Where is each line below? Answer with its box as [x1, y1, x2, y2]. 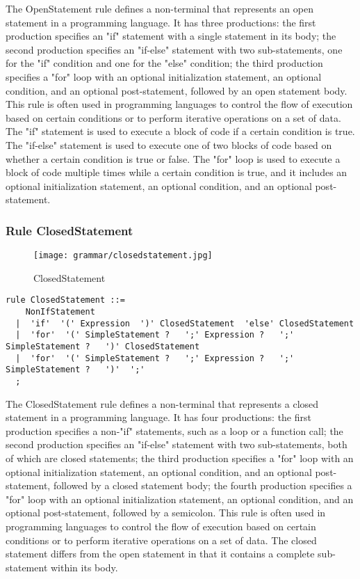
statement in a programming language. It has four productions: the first [6, 410, 311, 425]
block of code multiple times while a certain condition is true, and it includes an [6, 165, 347, 180]
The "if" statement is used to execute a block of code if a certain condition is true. [6, 124, 355, 138]
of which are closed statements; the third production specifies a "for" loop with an [6, 451, 354, 465]
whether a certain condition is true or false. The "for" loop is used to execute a [6, 151, 341, 166]
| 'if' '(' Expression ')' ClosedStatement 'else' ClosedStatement [15, 318, 354, 328]
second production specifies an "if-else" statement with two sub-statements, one [6, 42, 343, 56]
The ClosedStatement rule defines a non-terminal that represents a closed [6, 396, 319, 411]
